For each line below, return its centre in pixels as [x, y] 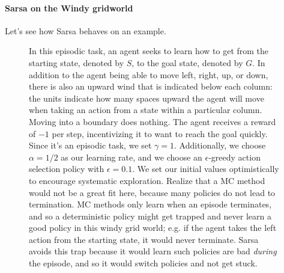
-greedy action [234, 157]
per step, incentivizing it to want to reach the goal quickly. [160, 133]
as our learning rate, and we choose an [131, 157]
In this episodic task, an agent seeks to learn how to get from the [149, 51]
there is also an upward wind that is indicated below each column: [151, 86]
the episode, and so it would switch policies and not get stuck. [143, 263]
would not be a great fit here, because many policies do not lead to [152, 192]
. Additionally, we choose [220, 145]
